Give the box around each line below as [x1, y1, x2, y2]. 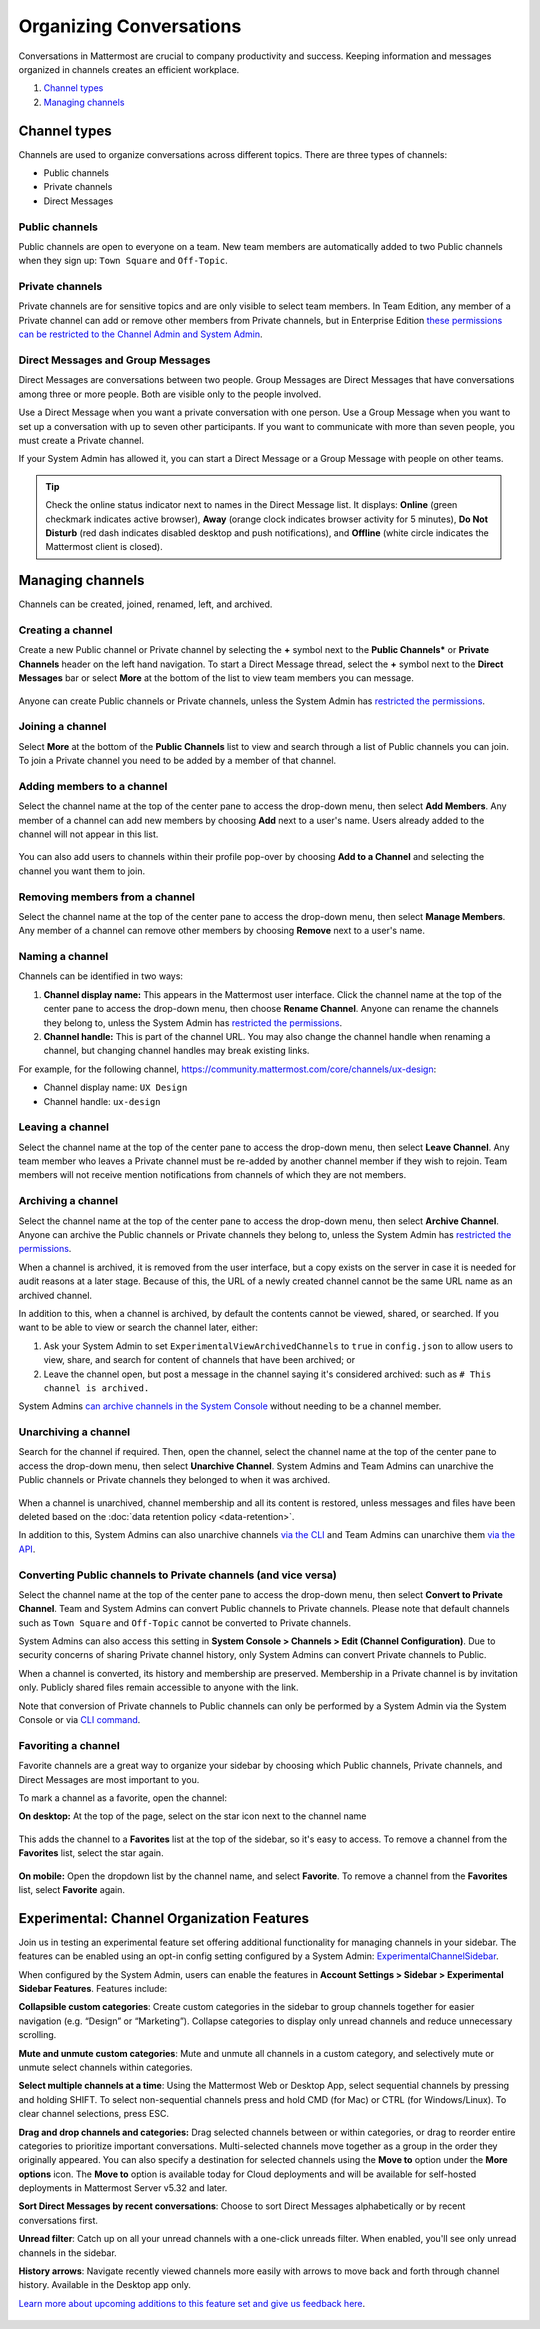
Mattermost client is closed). [45, 541, 164, 553]
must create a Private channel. [18, 434, 145, 446]
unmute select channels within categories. [18, 2061, 194, 2073]
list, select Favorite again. [18, 1883, 125, 1895]
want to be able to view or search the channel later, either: [18, 1321, 259, 1334]
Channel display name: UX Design [43, 1081, 188, 1094]
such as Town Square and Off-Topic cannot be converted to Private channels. [18, 1616, 352, 1629]
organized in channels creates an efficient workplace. [18, 63, 240, 75]
